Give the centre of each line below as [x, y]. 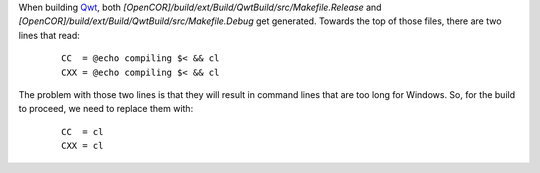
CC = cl [82, 131]
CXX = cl [82, 146]
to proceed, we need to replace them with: [106, 109]
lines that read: [49, 35]
